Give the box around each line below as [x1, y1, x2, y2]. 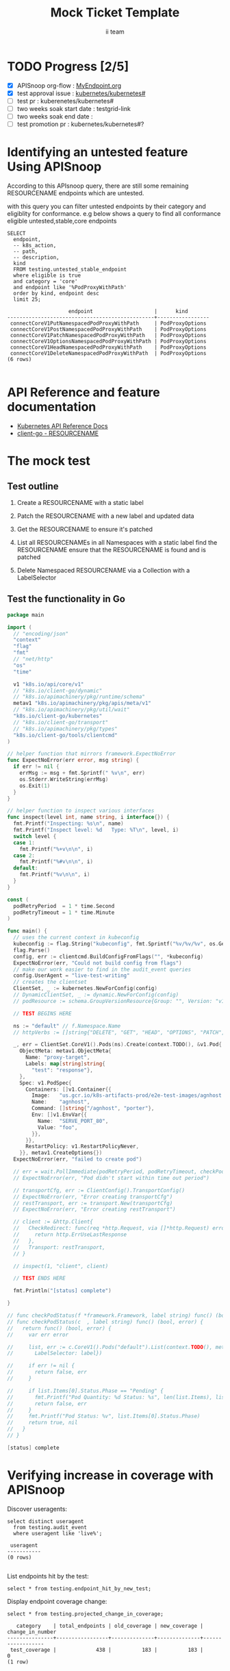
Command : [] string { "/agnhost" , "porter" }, [31, 1105, 155, 1112]
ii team [105, 27, 125, 36]
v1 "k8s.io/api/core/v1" [13, 680, 84, 688]
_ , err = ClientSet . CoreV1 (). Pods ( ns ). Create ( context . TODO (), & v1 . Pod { [13, 1041, 222, 1048]
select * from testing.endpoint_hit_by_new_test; [7, 1585, 152, 1592]
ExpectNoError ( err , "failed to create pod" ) [13, 1156, 142, 1163]
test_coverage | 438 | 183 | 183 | [10, 1646, 204, 1653]
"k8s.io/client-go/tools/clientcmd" [13, 732, 118, 739]
